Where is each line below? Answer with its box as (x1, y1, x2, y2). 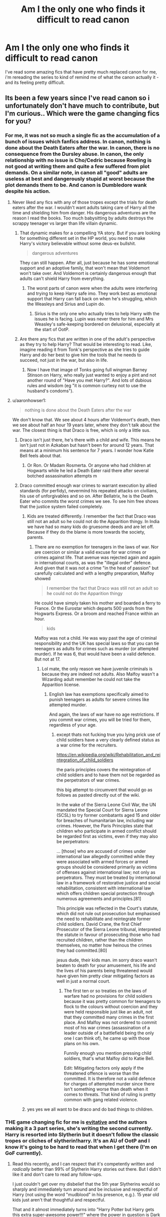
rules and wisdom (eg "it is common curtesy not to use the (27, 382, 147, 388)
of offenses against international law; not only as (56, 869, 156, 875)
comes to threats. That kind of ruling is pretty (64, 1091, 156, 1097)
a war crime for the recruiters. (56, 742, 118, 748)
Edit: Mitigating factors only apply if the (64, 1065, 144, 1071)
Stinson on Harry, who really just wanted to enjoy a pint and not (27, 372, 157, 378)
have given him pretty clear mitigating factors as (56, 973, 155, 979)
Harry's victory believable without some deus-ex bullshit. (19, 240, 136, 246)
